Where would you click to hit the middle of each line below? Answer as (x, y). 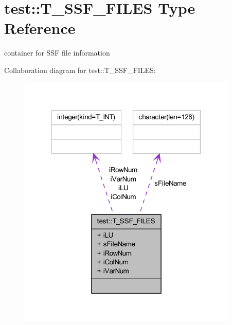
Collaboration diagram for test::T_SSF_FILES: (80, 70)
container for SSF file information (57, 53)
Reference (40, 28)
